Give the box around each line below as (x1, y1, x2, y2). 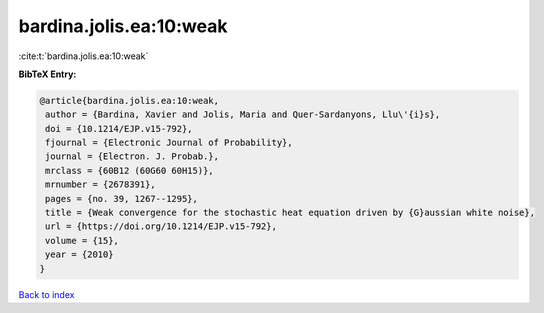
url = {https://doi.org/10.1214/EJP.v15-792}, (45, 221, 277, 232)
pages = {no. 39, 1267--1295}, (45, 193, 199, 204)
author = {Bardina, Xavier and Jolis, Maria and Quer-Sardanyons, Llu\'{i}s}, (45, 109, 441, 120)
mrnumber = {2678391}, (45, 179, 157, 190)
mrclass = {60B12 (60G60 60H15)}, (45, 165, 214, 176)
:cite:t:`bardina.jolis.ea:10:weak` (18, 50, 149, 62)
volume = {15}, (45, 235, 120, 246)
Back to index (18, 288, 75, 300)
